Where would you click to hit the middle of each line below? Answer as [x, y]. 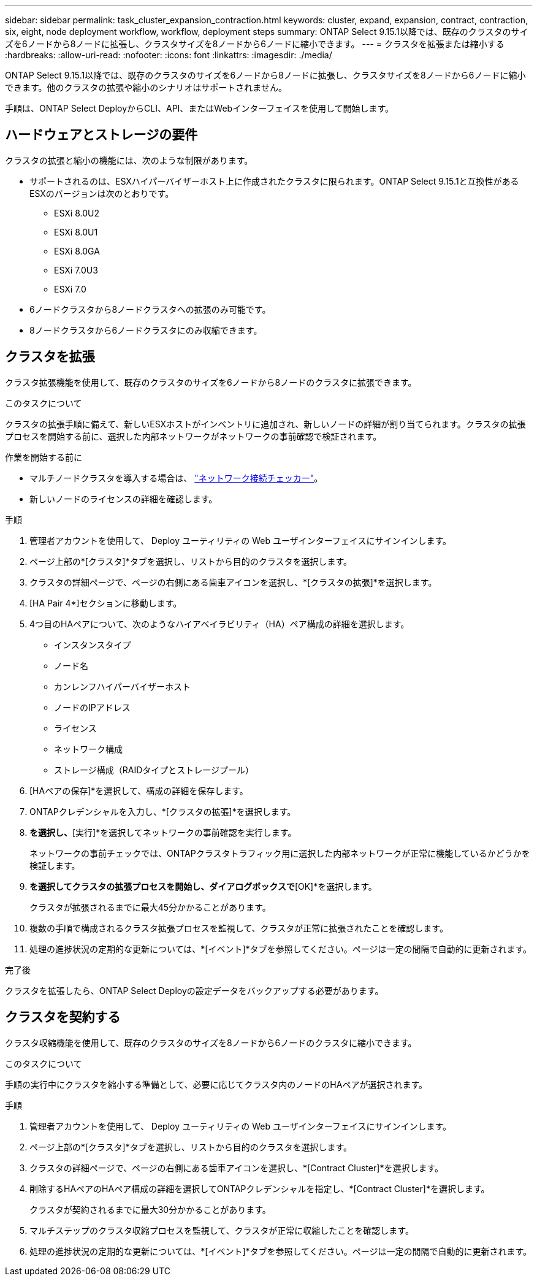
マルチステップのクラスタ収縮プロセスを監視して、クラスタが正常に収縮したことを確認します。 [222, 1230]
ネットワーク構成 [88, 749]
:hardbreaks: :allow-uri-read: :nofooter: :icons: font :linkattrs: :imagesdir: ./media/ [169, 55]
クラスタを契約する [63, 1017]
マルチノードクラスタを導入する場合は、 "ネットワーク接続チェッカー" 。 [176, 478]
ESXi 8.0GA [77, 251]
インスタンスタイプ [93, 644]
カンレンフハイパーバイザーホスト [122, 686]
